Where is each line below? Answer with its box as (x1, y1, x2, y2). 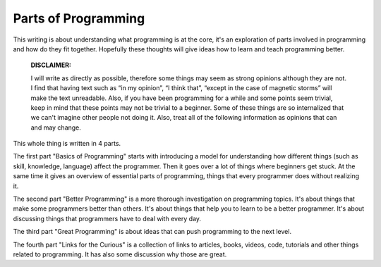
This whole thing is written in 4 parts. (13, 139, 121, 148)
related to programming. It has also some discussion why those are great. (13, 250, 227, 259)
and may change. (30, 123, 81, 132)
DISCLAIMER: (30, 61, 72, 70)
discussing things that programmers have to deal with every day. (13, 214, 201, 223)
